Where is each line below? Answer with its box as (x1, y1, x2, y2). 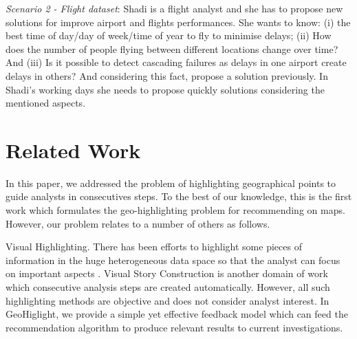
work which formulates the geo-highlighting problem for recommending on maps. (6, 203, 345, 217)
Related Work (6, 135, 141, 164)
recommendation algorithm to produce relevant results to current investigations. (6, 320, 343, 334)
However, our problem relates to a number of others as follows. (6, 216, 270, 230)
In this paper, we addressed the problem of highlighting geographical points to (6, 175, 336, 190)
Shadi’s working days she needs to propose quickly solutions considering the (6, 82, 325, 96)
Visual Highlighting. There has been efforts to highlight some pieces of (6, 239, 302, 254)
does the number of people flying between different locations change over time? (6, 41, 338, 56)
